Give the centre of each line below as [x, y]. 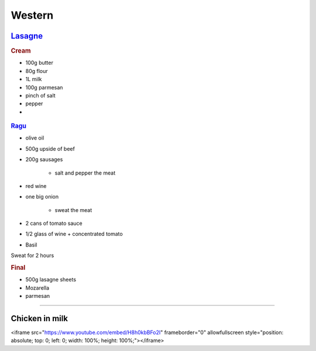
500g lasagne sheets [51, 280]
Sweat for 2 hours [32, 256]
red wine [36, 186]
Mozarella [37, 288]
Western [32, 15]
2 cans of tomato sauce [54, 223]
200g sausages [44, 159]
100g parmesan [44, 87]
